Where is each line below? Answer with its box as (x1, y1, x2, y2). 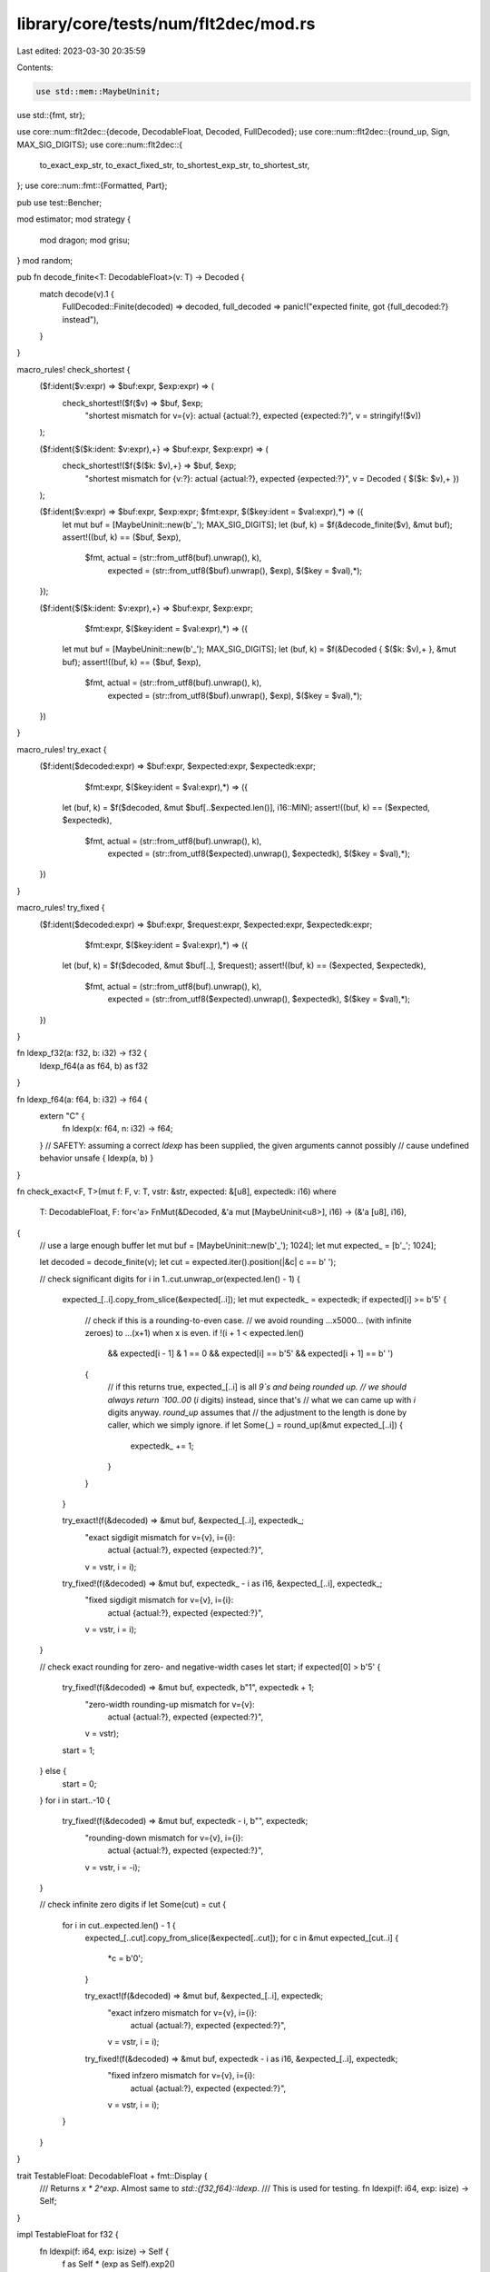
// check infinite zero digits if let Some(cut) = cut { (39, 1899, 227, 1910)
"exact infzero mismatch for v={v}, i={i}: (107, 2007, 258, 2018)
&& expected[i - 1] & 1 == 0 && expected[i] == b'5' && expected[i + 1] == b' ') (107, 1348, 394, 1359)
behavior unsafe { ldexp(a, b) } (39, 1152, 154, 1163)
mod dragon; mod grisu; (39, 234, 131, 245)
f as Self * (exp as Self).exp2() (62, 2258, 176, 2269)
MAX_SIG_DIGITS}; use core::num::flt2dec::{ (16, 139, 183, 150)
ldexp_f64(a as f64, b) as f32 (39, 1060, 149, 1071)
